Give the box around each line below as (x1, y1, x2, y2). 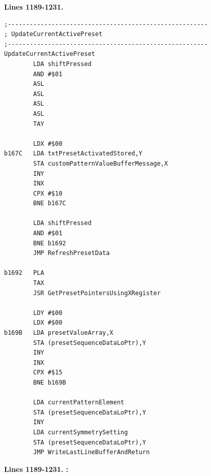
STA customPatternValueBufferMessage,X (33, 160, 168, 167)
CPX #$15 (33, 369, 63, 376)
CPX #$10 (33, 189, 63, 197)
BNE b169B (33, 378, 66, 386)
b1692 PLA (4, 269, 44, 277)
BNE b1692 (33, 239, 66, 247)
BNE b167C (33, 200, 66, 207)
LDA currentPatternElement (33, 399, 125, 406)
